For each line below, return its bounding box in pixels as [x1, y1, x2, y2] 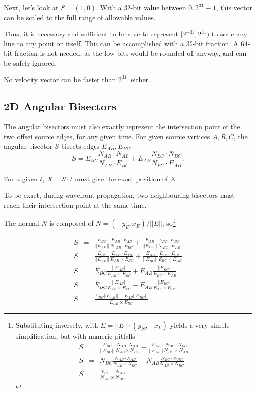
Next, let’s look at [4, 2, 59, 12]
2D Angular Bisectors [4, 98, 117, 113]
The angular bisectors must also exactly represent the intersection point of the [4, 121, 240, 132]
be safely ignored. [4, 57, 57, 68]
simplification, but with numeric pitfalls [15, 330, 135, 341]
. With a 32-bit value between [96, 2, 186, 12]
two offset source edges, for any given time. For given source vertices [4, 131, 210, 141]
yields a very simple [170, 320, 230, 330]
